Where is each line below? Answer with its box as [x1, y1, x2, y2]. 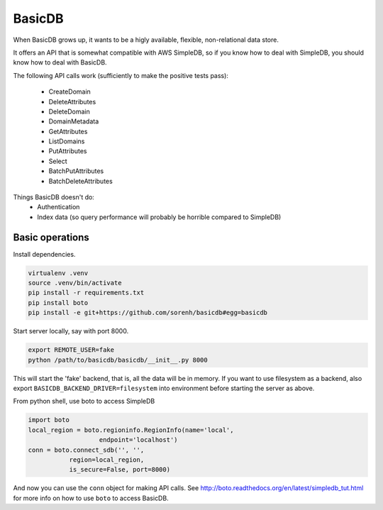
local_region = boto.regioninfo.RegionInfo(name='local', [28, 426, 234, 434]
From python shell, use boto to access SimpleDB [13, 397, 155, 406]
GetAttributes [48, 127, 88, 135]
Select [48, 157, 67, 165]
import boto [28, 416, 70, 424]
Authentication [37, 203, 80, 211]
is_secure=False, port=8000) [69, 465, 170, 474]
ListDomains [48, 137, 85, 145]
